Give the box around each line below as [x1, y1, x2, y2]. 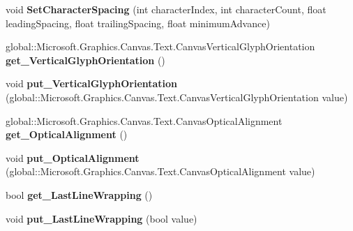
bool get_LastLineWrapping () [6, 187, 153, 202]
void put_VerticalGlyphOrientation [6, 76, 178, 91]
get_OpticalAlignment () [6, 127, 128, 142]
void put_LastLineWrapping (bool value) [6, 211, 197, 225]
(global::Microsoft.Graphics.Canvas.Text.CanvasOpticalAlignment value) [6, 164, 315, 179]
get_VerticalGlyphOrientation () [6, 52, 165, 67]
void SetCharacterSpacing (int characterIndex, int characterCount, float [6, 2, 326, 16]
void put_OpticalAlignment [6, 150, 140, 165]
